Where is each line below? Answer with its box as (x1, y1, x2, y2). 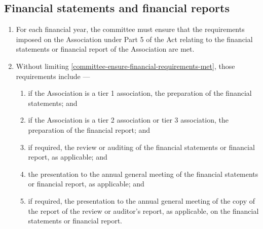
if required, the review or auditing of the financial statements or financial (28, 141, 255, 152)
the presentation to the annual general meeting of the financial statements (28, 168, 258, 179)
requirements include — (16, 70, 90, 81)
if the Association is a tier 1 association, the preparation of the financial (28, 88, 252, 98)
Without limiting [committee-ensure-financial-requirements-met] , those (16, 60, 235, 71)
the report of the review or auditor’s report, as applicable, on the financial (28, 205, 259, 216)
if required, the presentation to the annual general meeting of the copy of (28, 195, 255, 206)
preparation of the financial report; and (28, 124, 151, 135)
